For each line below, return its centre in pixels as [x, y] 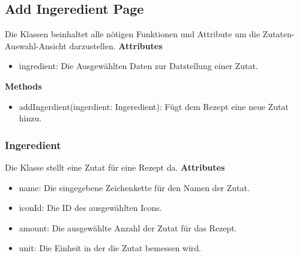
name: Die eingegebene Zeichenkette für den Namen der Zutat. [134, 187]
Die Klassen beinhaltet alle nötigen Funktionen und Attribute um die [132, 34]
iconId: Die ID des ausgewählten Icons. [90, 208]
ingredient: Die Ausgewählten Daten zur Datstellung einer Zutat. [138, 66]
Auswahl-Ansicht [36, 45]
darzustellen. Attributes [116, 45]
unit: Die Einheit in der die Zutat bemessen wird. [110, 248]
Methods [23, 86]
